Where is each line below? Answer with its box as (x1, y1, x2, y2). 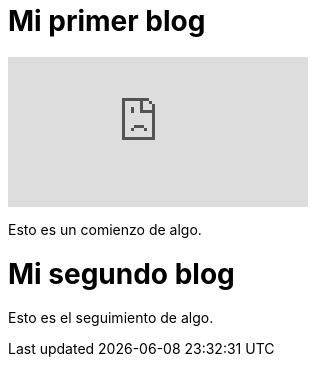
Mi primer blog (8, 4, 206, 38)
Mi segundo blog (8, 256, 235, 291)
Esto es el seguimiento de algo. (8, 309, 214, 327)
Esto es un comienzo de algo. (8, 220, 202, 238)
